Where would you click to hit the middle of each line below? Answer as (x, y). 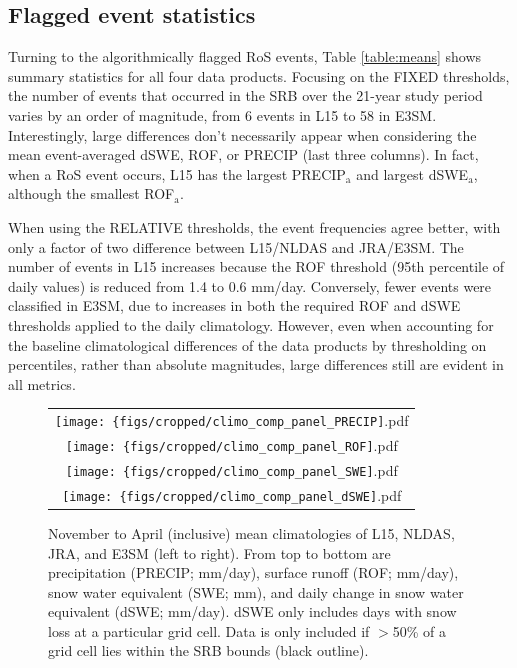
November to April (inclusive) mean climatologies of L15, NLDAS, (251, 532)
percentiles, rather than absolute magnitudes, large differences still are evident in (256, 364)
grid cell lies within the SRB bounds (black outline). (208, 650)
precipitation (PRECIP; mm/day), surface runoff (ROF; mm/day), (253, 572)
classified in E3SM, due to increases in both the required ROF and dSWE (234, 305)
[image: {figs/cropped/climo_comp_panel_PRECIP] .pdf (232, 420)
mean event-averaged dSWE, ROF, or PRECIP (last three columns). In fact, (243, 154)
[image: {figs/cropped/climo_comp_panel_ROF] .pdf (231, 444)
